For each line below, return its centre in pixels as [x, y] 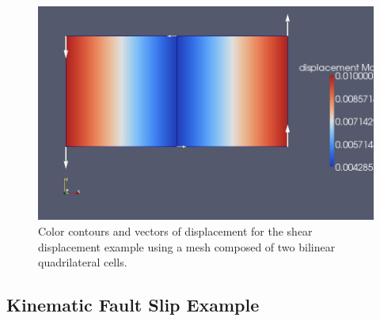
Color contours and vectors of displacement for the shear [175, 230]
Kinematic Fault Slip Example [133, 305]
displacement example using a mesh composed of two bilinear [187, 246]
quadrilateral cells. [83, 262]
